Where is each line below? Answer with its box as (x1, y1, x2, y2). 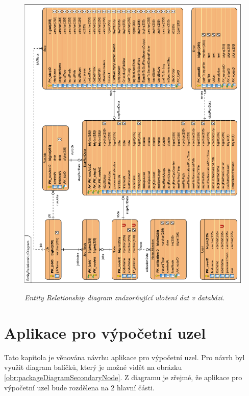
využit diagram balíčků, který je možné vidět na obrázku (4, 362, 182, 372)
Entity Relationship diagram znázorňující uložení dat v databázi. (24, 292, 225, 303)
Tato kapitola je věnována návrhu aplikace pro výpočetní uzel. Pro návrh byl (4, 351, 245, 362)
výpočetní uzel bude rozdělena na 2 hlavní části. (4, 382, 155, 392)
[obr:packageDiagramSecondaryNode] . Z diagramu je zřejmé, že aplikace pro (4, 371, 242, 382)
